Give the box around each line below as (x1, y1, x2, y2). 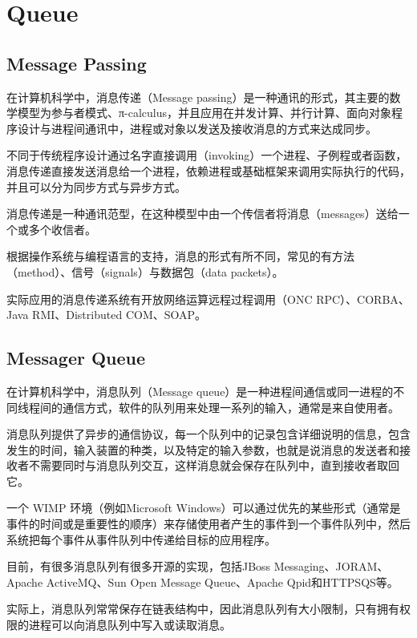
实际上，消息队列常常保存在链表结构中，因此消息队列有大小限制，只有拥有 (6, 600, 399, 617)
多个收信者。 (28, 220, 96, 237)
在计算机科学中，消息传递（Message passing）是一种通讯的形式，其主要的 (6, 88, 390, 105)
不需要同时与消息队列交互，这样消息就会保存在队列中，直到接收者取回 (28, 457, 399, 474)
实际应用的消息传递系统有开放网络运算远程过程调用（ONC (6, 290, 313, 307)
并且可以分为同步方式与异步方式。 (6, 178, 186, 195)
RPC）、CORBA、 (316, 290, 410, 307)
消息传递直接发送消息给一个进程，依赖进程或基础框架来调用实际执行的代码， (6, 162, 411, 179)
